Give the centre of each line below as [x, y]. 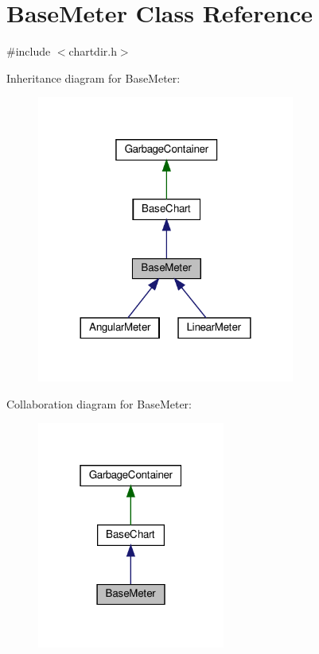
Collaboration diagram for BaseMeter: [99, 403]
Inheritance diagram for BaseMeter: [93, 77]
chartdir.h [93, 51]
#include [29, 51]
